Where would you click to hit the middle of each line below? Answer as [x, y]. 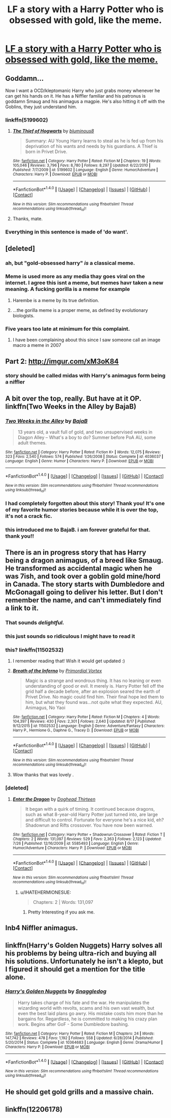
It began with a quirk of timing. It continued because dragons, [90, 809]
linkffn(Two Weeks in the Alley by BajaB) [71, 406]
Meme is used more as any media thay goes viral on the [75, 277]
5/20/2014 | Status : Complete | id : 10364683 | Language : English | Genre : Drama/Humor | [84, 1042]
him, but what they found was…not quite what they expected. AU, [94, 702]
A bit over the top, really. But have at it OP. [73, 399]
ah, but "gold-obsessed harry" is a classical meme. [70, 263]
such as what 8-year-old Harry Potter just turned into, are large [92, 814]
